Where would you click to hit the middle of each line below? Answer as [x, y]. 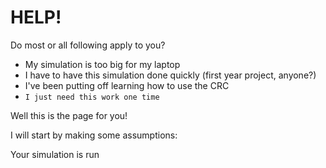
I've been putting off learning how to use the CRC [127, 85]
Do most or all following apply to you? [88, 45]
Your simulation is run [55, 154]
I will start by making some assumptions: [94, 135]
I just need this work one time [92, 97]
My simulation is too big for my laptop [102, 64]
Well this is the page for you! [69, 115]
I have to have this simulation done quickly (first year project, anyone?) [170, 75]
